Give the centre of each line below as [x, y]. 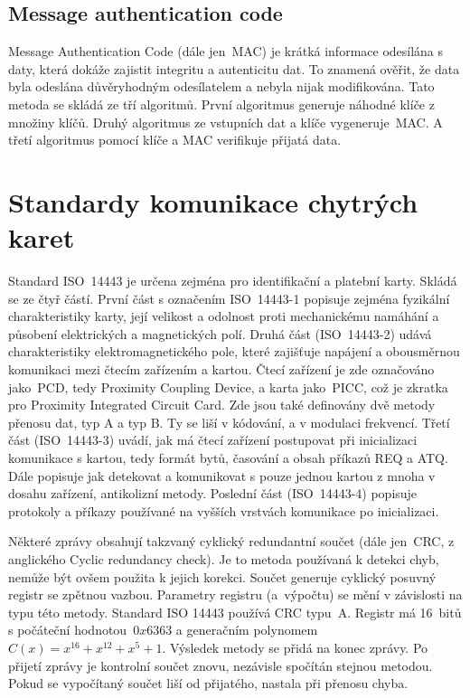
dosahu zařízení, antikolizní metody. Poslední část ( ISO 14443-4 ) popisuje [213, 493]
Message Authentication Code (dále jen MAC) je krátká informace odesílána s [226, 51]
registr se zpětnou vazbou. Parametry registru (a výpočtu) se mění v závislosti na [235, 594]
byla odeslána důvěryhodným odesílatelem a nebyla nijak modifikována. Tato [221, 86]
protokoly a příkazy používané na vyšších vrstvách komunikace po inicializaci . [224, 510]
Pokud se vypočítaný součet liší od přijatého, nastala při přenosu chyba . [208, 683]
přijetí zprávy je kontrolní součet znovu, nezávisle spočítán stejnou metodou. [221, 665]
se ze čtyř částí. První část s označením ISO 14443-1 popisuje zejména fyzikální [229, 298]
